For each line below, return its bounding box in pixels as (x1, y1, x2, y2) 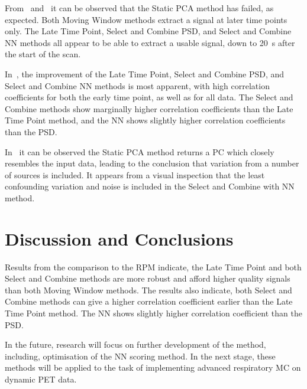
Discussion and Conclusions (5, 226, 234, 250)
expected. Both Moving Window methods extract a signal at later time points (5, 13, 287, 25)
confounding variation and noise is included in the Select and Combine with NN (5, 180, 295, 192)
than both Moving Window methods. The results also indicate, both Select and (5, 283, 292, 296)
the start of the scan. (5, 48, 81, 60)
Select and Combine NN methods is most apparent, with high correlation (5, 79, 270, 91)
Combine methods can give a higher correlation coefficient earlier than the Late (5, 295, 293, 308)
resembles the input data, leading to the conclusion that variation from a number (5, 157, 299, 169)
